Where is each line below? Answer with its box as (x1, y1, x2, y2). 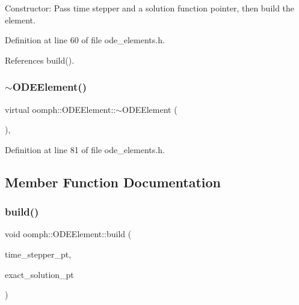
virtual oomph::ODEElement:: (5, 103, 116, 115)
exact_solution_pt (5, 268, 74, 280)
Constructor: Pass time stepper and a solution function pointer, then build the (5, 2, 295, 14)
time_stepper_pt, (5, 247, 72, 260)
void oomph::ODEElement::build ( (5, 228, 132, 240)
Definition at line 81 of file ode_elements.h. (5, 143, 165, 156)
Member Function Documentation (5, 172, 221, 191)
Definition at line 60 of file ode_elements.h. (5, 34, 165, 46)
